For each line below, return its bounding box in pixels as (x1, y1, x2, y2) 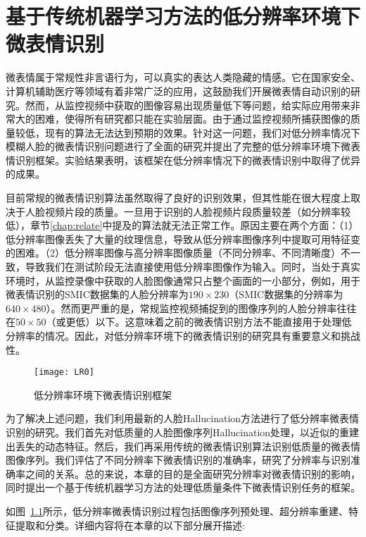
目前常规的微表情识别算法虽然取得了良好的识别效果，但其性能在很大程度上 (6, 190, 351, 205)
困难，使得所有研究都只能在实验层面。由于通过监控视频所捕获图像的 (34, 111, 351, 126)
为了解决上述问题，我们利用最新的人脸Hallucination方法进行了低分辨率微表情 (6, 411, 360, 426)
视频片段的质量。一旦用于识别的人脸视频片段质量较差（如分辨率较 (44, 204, 351, 218)
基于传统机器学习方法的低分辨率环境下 (6, 1, 361, 30)
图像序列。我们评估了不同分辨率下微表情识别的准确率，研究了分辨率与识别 (6, 452, 351, 467)
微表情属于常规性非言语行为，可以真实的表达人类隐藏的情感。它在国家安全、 (6, 70, 360, 85)
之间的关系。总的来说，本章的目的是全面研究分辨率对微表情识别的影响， (25, 466, 360, 481)
